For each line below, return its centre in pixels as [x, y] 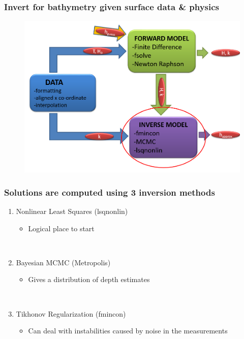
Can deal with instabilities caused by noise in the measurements [128, 331]
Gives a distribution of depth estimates [89, 279]
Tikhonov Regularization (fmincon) [71, 313]
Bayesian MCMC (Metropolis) [63, 262]
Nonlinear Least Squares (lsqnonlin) [72, 211]
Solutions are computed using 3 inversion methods [110, 192]
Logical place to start [61, 228]
